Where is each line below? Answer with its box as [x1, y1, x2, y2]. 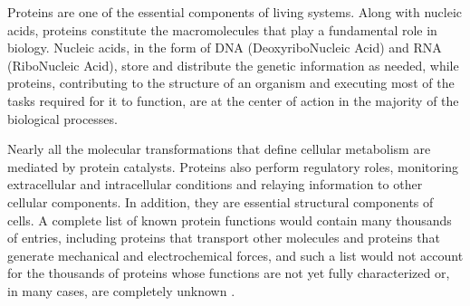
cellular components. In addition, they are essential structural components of [7, 192, 434, 211]
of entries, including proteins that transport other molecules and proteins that [7, 228, 440, 247]
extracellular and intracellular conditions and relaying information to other [7, 175, 423, 194]
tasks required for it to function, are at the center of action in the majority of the [7, 91, 459, 110]
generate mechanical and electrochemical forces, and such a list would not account [7, 245, 464, 264]
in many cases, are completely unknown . [7, 281, 235, 300]
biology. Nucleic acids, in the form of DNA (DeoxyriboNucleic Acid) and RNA [7, 38, 442, 57]
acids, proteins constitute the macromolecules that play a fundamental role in [7, 20, 437, 39]
